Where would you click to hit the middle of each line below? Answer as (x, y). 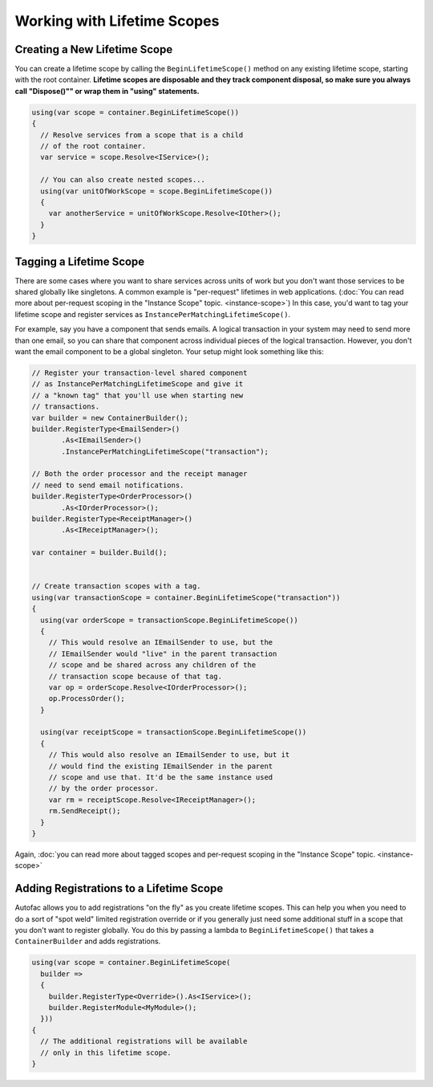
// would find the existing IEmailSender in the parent (161, 766)
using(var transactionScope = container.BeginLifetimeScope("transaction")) (186, 597)
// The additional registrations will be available (144, 1041)
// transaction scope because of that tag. (135, 676)
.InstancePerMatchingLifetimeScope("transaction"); (165, 451)
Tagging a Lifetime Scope (80, 261)
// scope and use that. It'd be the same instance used (161, 778)
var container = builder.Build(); (99, 553)
